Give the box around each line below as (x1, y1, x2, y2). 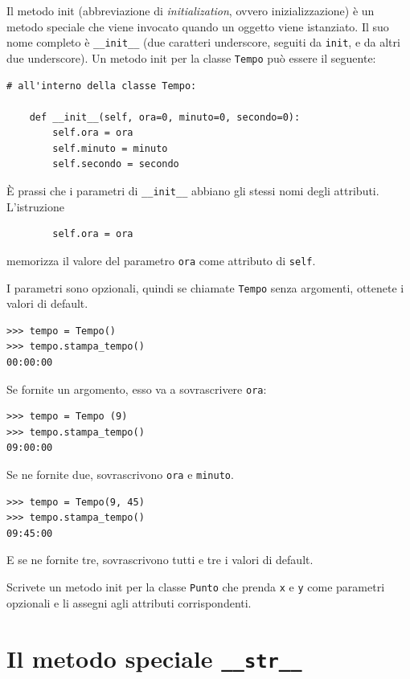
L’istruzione (6, 198, 64, 215)
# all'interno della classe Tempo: (6, 80, 197, 92)
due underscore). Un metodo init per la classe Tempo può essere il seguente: (6, 49, 376, 66)
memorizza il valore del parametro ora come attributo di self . (6, 252, 316, 268)
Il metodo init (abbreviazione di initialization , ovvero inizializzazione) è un (6, 2, 375, 18)
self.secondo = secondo (52, 158, 179, 170)
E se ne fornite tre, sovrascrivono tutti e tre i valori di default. (6, 551, 314, 568)
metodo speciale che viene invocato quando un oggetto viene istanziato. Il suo (6, 18, 389, 35)
